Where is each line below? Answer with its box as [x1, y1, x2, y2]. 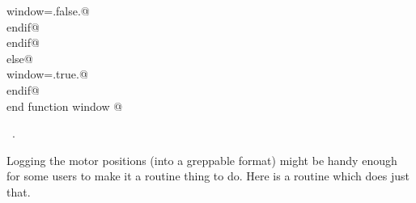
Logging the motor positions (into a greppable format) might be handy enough [6, 151, 397, 168]
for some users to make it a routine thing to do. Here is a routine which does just [6, 167, 410, 184]
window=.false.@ [6, 2, 90, 19]
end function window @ [6, 97, 123, 114]
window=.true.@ [6, 66, 88, 82]
